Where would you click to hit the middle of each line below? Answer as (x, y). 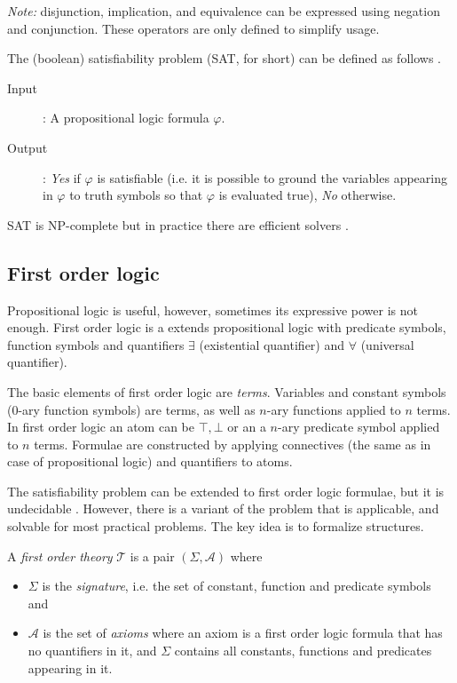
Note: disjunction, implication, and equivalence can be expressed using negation (224, 11)
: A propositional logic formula (126, 118)
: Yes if (62, 177)
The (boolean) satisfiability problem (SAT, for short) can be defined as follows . (224, 58)
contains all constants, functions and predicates (303, 651)
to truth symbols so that (136, 195)
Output (28, 147)
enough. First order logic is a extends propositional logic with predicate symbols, (227, 327)
